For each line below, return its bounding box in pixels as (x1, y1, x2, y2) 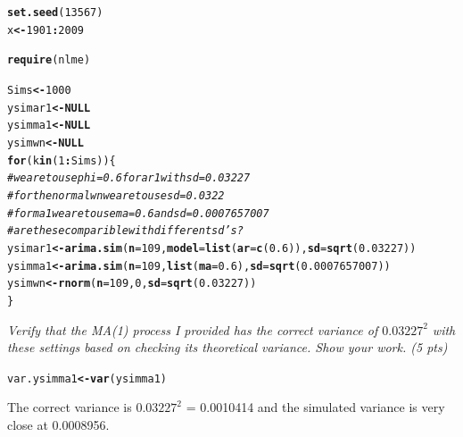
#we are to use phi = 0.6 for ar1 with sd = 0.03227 (7, 172, 251, 185)
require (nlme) (7, 54, 91, 67)
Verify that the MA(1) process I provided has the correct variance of (7, 320, 378, 339)
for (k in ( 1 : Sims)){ (7, 154, 116, 167)
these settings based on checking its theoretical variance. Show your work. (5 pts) (7, 338, 448, 357)
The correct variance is (7, 398, 132, 416)
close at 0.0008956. (7, 415, 110, 433)
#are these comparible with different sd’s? (7, 224, 244, 238)
